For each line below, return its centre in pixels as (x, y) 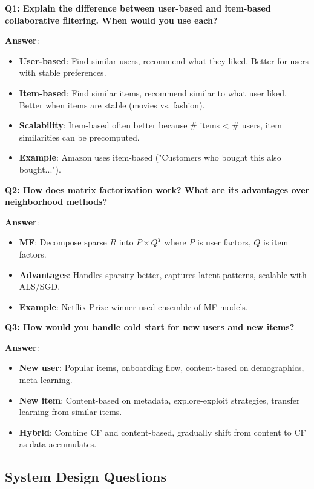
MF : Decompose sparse (63, 242)
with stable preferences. (63, 72)
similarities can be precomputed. (79, 137)
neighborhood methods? (56, 201)
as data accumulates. (58, 444)
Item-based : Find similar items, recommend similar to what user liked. (153, 92)
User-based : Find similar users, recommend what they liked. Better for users (164, 60)
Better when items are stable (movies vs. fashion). (112, 105)
